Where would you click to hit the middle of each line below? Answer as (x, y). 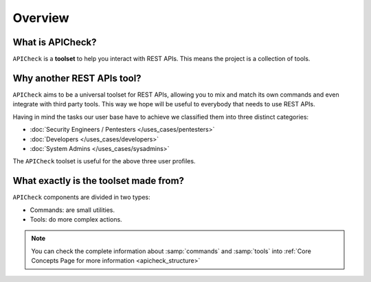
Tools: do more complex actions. (76, 219)
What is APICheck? (55, 42)
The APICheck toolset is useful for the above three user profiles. (104, 161)
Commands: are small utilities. (72, 210)
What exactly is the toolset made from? (99, 181)
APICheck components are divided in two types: (81, 197)
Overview (41, 18)
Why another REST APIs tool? (77, 78)
